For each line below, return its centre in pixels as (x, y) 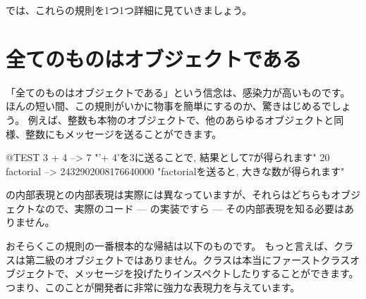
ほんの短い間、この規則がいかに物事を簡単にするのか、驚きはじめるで (169, 106)
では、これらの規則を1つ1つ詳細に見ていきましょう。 (129, 10)
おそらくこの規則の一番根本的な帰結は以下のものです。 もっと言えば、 (170, 246)
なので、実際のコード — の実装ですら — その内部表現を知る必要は (190, 208)
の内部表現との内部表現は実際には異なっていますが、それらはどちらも (168, 195)
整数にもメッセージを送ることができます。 (123, 133)
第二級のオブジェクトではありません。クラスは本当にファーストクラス (188, 259)
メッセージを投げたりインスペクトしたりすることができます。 (216, 273)
